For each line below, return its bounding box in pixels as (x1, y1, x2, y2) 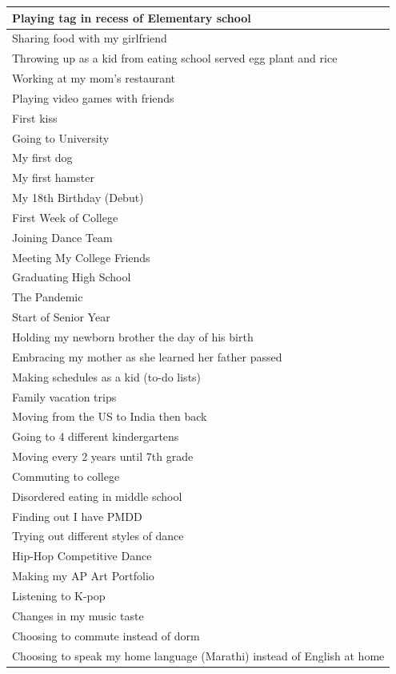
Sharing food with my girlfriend (12, 30, 167, 46)
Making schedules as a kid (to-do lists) (12, 368, 202, 385)
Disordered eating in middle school (12, 487, 182, 504)
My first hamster (12, 169, 94, 186)
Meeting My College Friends (12, 248, 150, 265)
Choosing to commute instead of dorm (12, 627, 200, 644)
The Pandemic (12, 289, 83, 305)
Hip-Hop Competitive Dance (12, 547, 152, 564)
